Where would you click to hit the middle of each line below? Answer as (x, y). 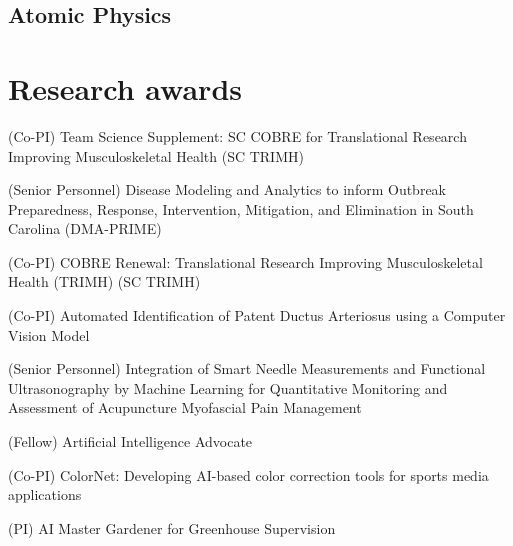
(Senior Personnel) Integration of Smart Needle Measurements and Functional (247, 368)
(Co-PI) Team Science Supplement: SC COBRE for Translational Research (237, 135)
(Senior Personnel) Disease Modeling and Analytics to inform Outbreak (227, 189)
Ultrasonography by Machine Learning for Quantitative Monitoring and (228, 387)
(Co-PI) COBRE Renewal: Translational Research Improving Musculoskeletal (245, 261)
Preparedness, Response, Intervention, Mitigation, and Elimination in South (241, 208)
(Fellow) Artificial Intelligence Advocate (130, 441)
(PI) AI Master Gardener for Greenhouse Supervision (172, 527)
